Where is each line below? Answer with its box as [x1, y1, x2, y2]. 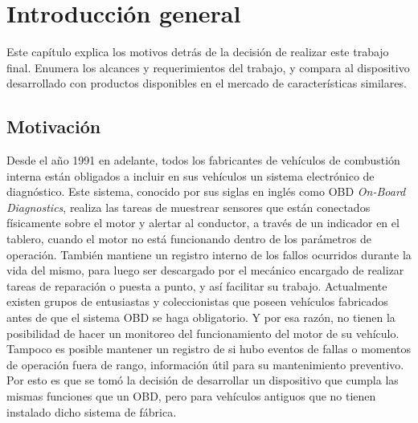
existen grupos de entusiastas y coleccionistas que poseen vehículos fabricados [6, 293, 388, 310]
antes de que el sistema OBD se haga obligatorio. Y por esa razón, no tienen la [6, 309, 395, 326]
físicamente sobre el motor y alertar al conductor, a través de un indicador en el [6, 214, 400, 231]
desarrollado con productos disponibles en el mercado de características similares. [6, 75, 407, 92]
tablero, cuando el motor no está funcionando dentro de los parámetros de [6, 230, 371, 247]
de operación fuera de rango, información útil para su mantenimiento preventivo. [6, 356, 404, 372]
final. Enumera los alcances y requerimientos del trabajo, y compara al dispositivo [6, 59, 410, 75]
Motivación [6, 114, 101, 139]
